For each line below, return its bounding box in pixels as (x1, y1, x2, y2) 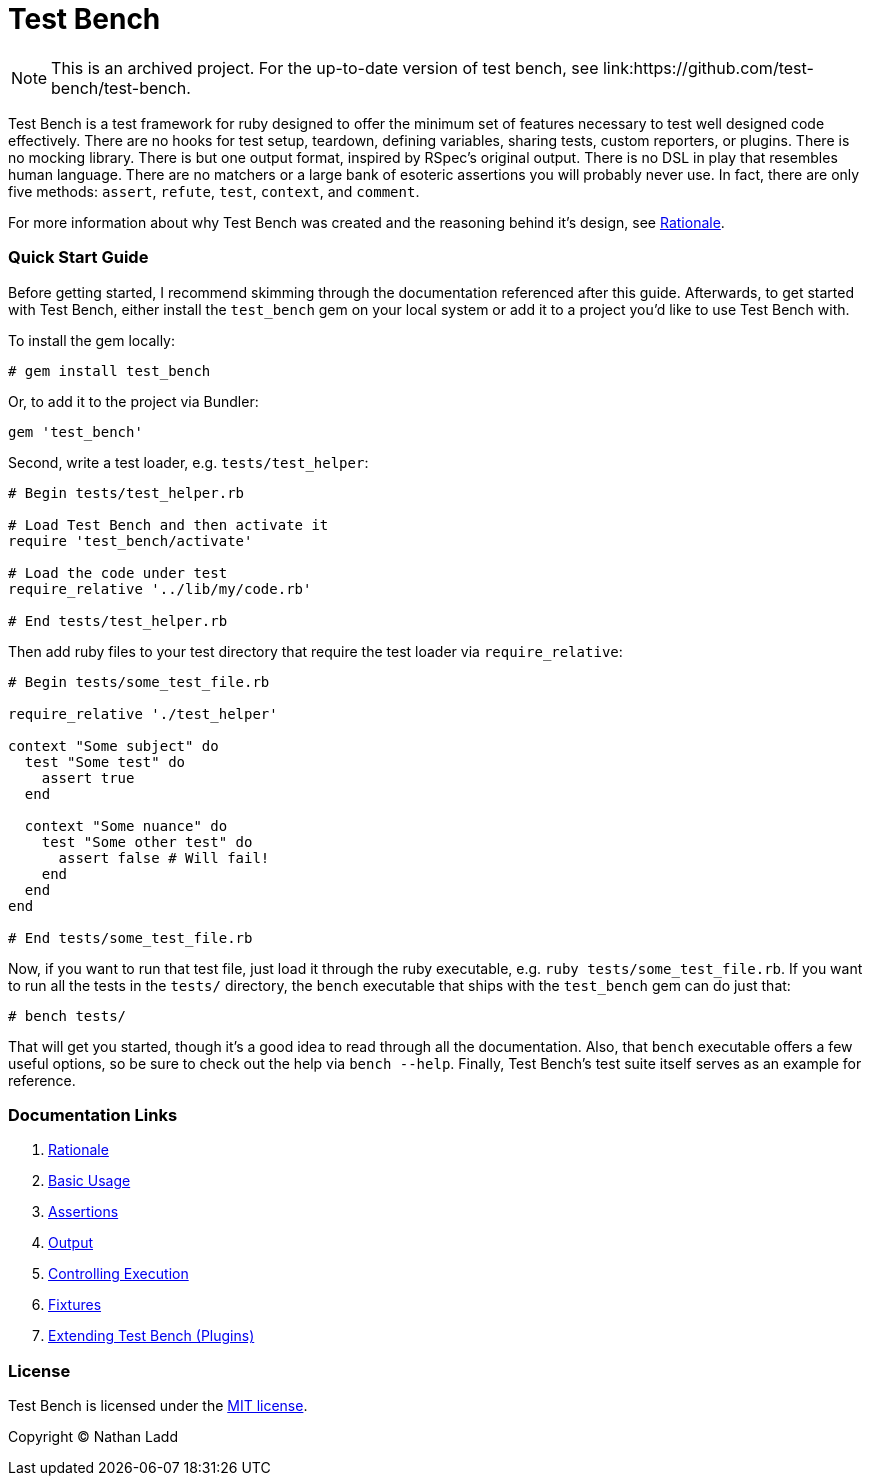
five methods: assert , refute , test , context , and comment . (8, 182, 420, 200)
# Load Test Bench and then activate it (8, 516, 329, 533)
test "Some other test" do (41, 833, 253, 850)
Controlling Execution (48, 1265, 189, 1283)
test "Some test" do (24, 753, 186, 770)
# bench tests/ (8, 1007, 127, 1024)
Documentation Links (8, 1104, 178, 1125)
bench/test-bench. (51, 77, 191, 98)
